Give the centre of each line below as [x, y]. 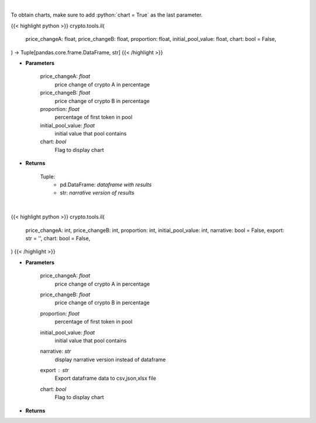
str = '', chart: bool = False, [58, 238]
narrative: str [56, 351]
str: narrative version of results [97, 193]
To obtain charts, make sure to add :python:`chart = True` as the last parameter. [107, 15]
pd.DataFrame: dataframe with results [106, 185]
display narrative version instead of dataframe [110, 359]
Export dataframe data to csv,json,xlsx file [105, 378]
